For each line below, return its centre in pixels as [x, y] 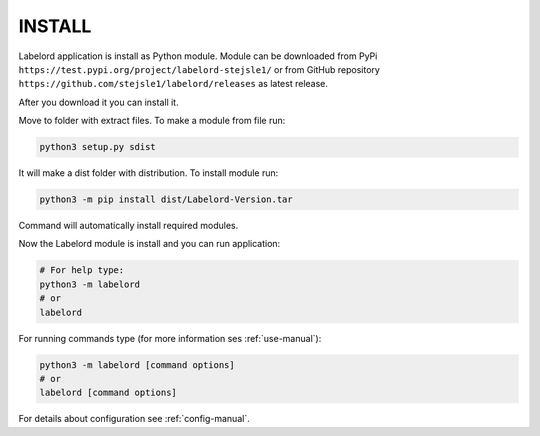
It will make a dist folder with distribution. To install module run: [148, 173]
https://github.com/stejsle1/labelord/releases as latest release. [173, 84]
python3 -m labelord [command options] [137, 364]
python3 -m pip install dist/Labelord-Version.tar [166, 199]
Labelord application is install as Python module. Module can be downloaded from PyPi [198, 56]
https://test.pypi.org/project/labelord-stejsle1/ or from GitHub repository [199, 69]
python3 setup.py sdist [98, 147]
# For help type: [82, 270]
